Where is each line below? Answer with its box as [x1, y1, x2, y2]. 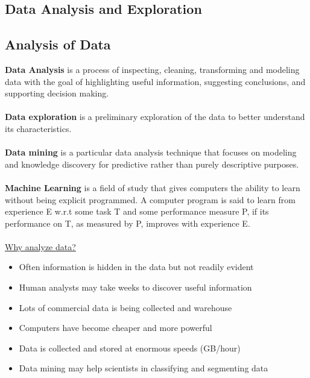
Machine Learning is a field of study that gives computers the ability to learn [5, 181, 300, 194]
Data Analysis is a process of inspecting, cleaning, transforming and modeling [5, 63, 300, 75]
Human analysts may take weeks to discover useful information [19, 281, 252, 294]
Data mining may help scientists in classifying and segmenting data [19, 362, 268, 374]
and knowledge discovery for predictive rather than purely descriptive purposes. [5, 157, 299, 170]
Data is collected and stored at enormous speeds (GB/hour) [19, 341, 241, 354]
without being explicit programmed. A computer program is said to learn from [5, 193, 296, 206]
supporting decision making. [5, 87, 109, 99]
